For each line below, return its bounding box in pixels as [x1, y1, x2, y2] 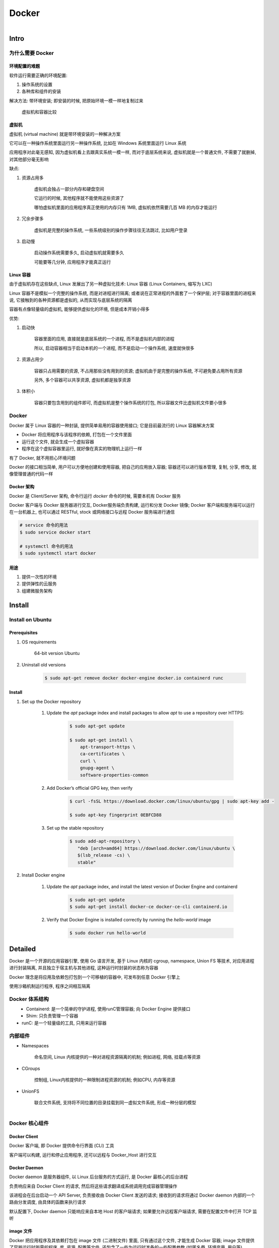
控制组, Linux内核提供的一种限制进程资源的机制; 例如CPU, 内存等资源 [34, 1077, 175, 1083]
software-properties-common [80, 772, 149, 778]
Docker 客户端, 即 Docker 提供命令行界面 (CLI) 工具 [9, 1143, 115, 1149]
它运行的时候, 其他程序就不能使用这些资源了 [34, 195, 124, 201]
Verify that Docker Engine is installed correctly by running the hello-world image [46, 917, 211, 923]
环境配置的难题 [9, 63, 40, 69]
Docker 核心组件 [9, 1120, 49, 1127]
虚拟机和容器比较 [21, 109, 57, 115]
